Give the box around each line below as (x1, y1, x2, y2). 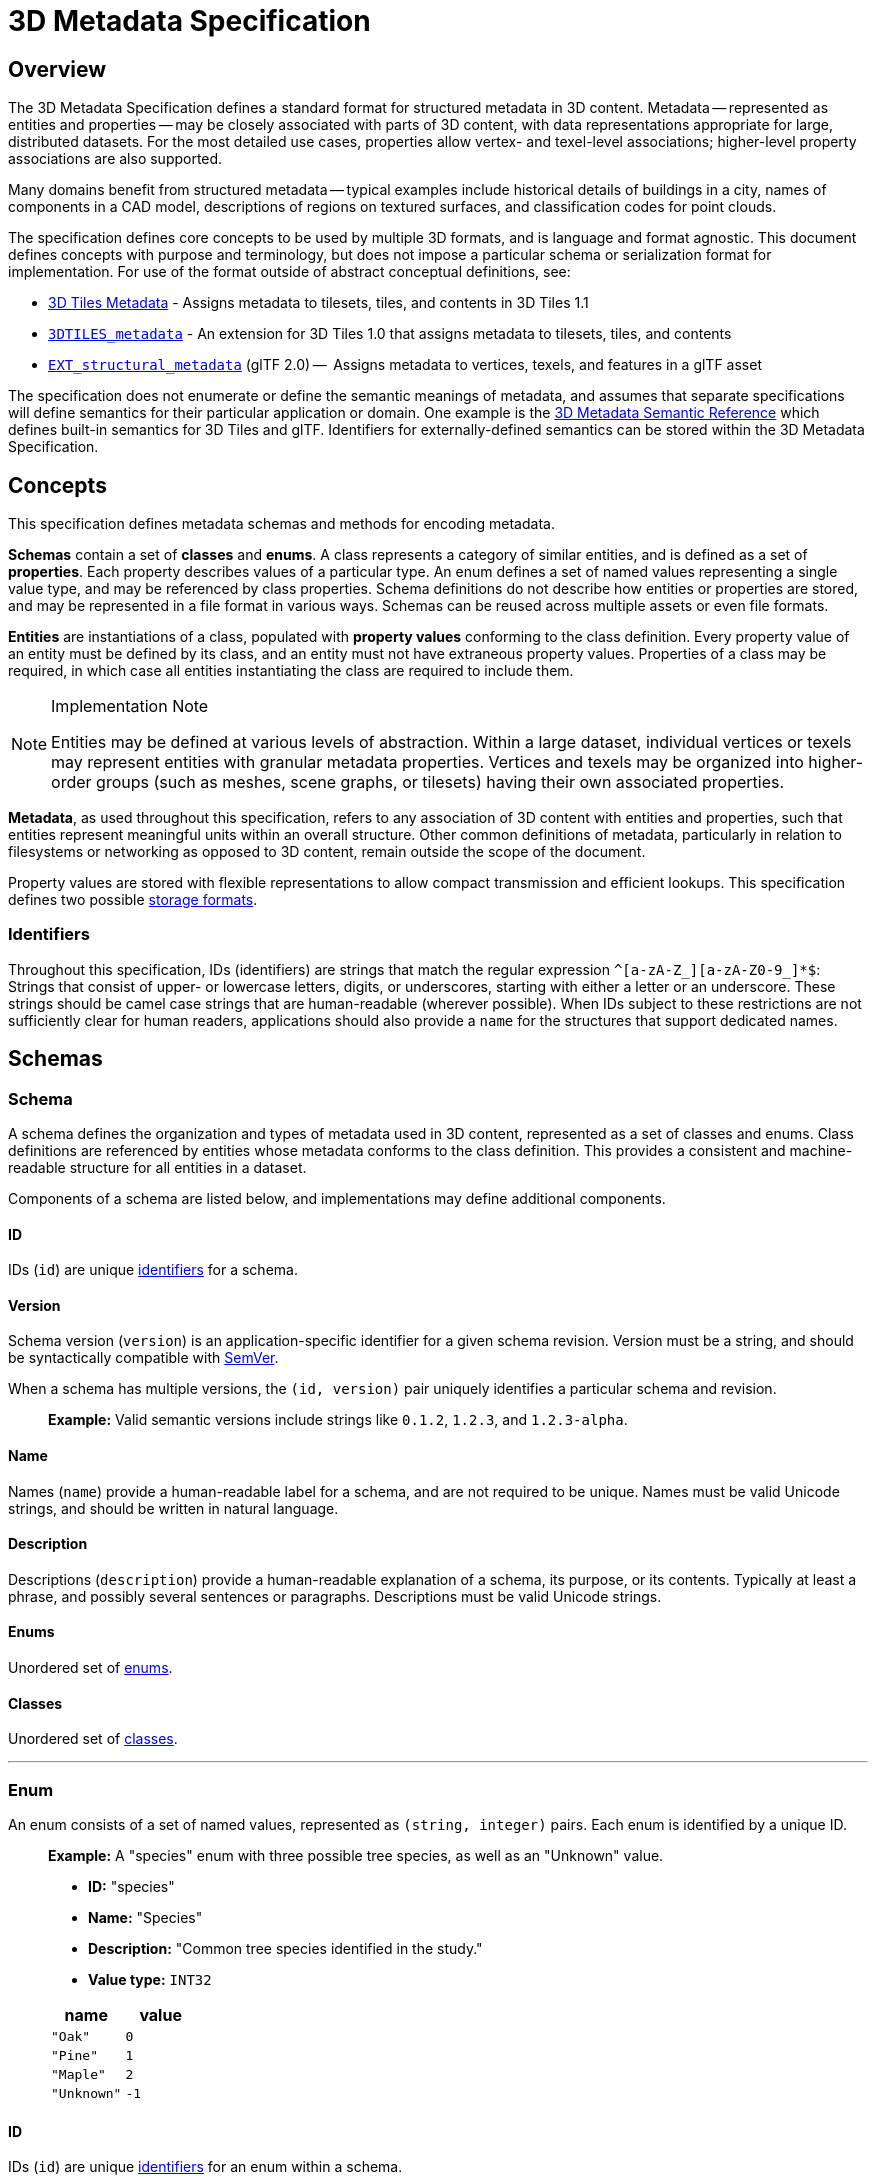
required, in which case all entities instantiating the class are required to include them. (8, 662, 574, 680)
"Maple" (51, 2067, 106, 2083)
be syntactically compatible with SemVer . (8, 1349, 279, 1367)
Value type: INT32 (88, 1971, 212, 1989)
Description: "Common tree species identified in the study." (88, 1940, 483, 1958)
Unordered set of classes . (8, 1730, 178, 1748)
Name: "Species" (88, 1909, 203, 1927)
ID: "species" (88, 1878, 175, 1896)
